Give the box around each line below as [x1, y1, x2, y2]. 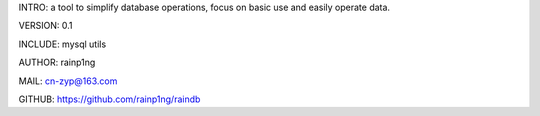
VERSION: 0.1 [18, 20, 74, 32]
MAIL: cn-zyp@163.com [18, 75, 118, 87]
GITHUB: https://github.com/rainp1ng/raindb [18, 93, 201, 105]
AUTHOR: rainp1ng [18, 56, 96, 69]
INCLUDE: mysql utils [18, 38, 107, 50]
